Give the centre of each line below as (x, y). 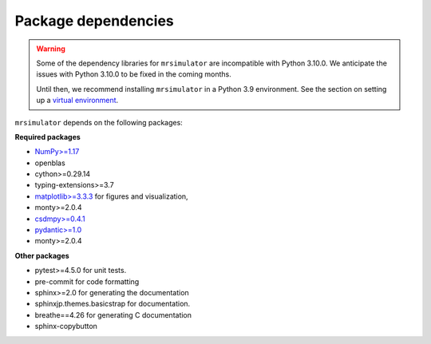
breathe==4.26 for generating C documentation (113, 314)
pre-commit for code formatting (87, 281)
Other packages (42, 255)
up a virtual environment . (77, 101)
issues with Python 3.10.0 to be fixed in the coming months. (134, 74)
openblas (50, 163)
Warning (51, 49)
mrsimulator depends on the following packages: (99, 122)
